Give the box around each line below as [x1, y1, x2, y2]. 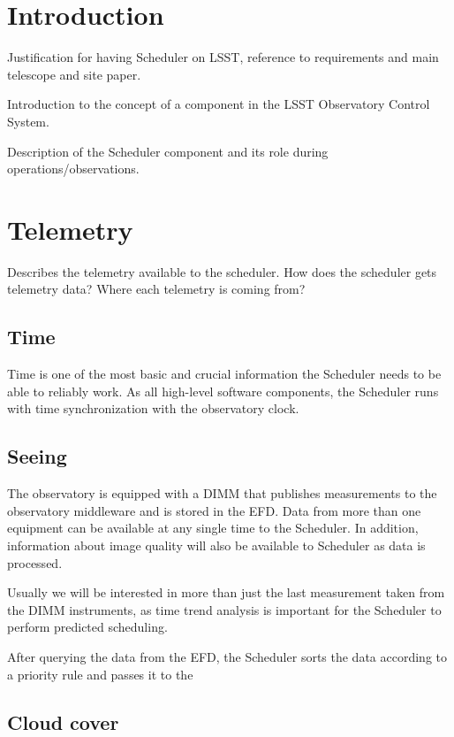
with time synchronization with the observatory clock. [7, 399, 299, 418]
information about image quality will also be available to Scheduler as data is [7, 535, 426, 554]
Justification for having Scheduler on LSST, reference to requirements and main [7, 48, 439, 66]
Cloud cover [7, 708, 119, 735]
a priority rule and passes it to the [7, 664, 193, 683]
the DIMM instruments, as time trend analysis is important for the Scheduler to [7, 600, 442, 618]
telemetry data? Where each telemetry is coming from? [7, 280, 306, 298]
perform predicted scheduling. [7, 618, 168, 636]
